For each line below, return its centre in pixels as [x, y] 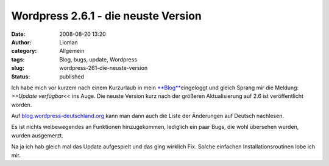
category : [24, 51]
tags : [18, 59]
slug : [18, 68]
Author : [21, 42]
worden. [22, 105]
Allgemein [72, 51]
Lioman [69, 42]
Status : [21, 77]
